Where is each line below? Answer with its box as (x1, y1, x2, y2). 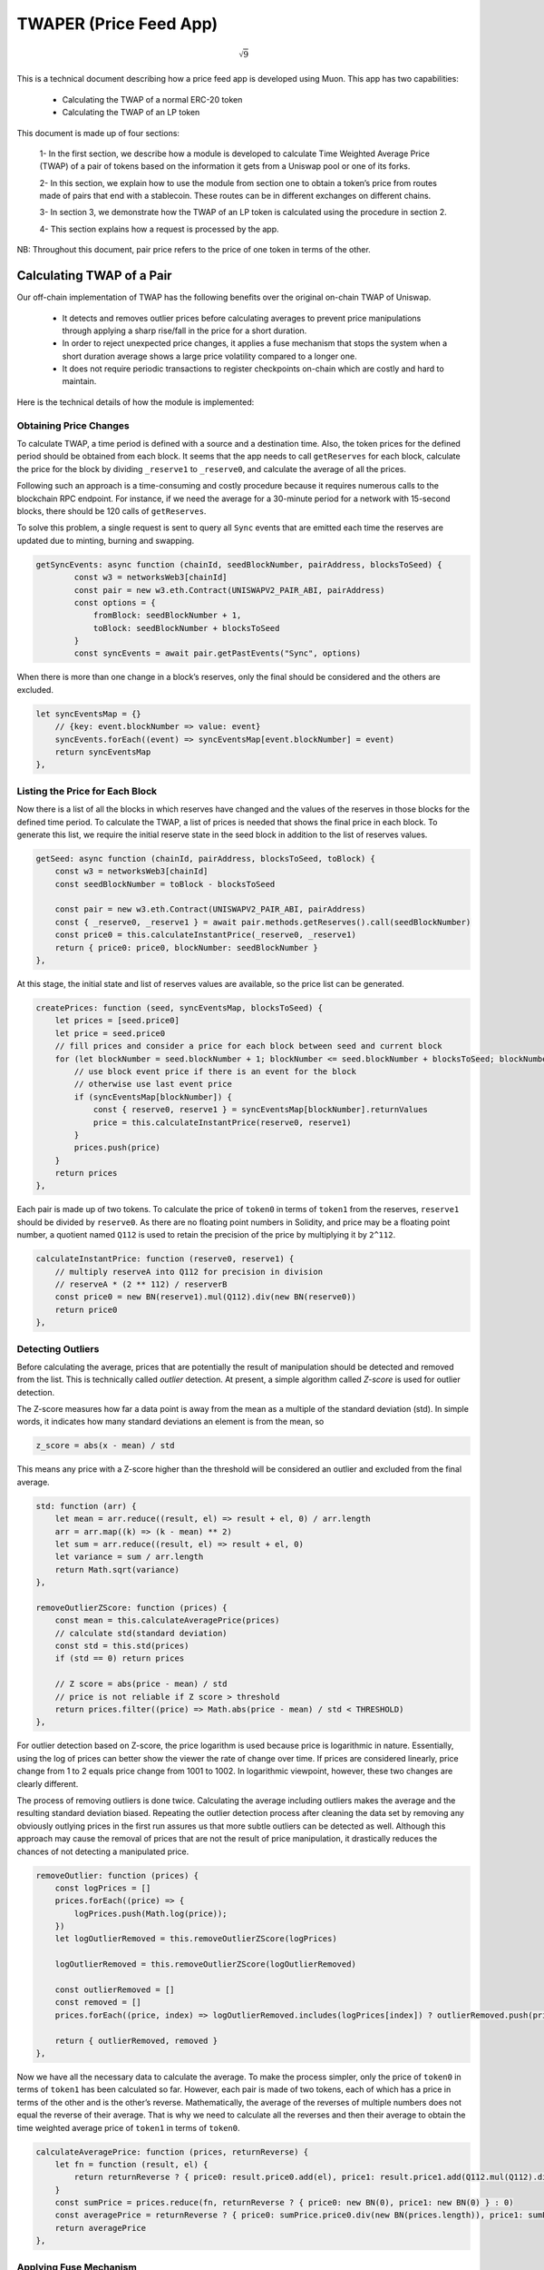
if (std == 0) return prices (54, 1653, 185, 1663)
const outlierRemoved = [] (54, 1985, 176, 1995)
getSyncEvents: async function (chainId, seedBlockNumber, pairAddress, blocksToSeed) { (35, 559, 443, 569)
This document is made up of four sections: (16, 127, 180, 138)
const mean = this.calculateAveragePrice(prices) (54, 1615, 280, 1625)
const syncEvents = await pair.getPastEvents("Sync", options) (73, 648, 362, 658)
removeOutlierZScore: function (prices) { (35, 1603, 228, 1613)
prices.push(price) (73, 1142, 160, 1153)
